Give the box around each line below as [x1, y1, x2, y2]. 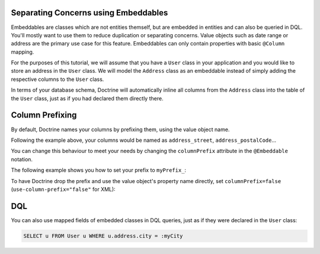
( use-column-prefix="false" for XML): [11, 185, 116, 193]
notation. [11, 155, 33, 162]
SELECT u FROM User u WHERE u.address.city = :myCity [23, 232, 183, 239]
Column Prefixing [11, 110, 77, 121]
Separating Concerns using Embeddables [11, 8, 168, 18]
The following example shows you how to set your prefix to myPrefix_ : [11, 167, 187, 174]
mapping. [11, 48, 34, 56]
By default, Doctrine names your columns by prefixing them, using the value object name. [11, 126, 230, 133]
